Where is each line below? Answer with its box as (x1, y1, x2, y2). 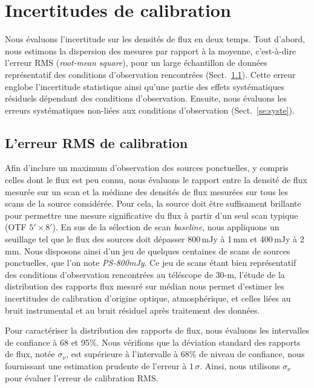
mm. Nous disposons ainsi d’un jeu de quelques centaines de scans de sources (5, 244, 290, 257)
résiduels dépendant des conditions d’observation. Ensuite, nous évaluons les (5, 92, 287, 105)
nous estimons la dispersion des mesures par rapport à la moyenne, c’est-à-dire (5, 44, 296, 57)
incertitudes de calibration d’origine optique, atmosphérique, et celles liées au (5, 292, 291, 305)
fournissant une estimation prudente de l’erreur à (5, 359, 187, 372)
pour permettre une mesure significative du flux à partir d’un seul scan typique (5, 209, 298, 221)
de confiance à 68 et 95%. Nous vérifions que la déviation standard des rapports (5, 335, 301, 348)
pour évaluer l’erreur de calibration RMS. (5, 371, 159, 384)
